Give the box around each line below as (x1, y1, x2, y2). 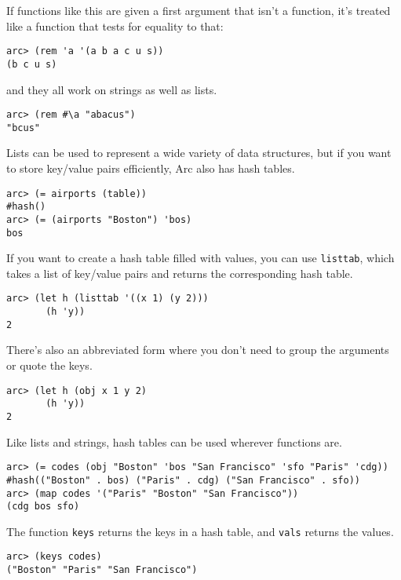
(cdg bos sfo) (6, 501, 80, 513)
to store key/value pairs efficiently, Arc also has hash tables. (6, 160, 295, 176)
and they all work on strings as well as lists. (6, 81, 217, 97)
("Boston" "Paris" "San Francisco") (6, 564, 198, 576)
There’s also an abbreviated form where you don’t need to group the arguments (6, 341, 389, 358)
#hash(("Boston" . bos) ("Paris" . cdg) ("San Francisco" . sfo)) (6, 474, 361, 486)
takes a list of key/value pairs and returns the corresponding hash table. (6, 264, 353, 281)
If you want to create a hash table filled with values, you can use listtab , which (6, 250, 395, 266)
